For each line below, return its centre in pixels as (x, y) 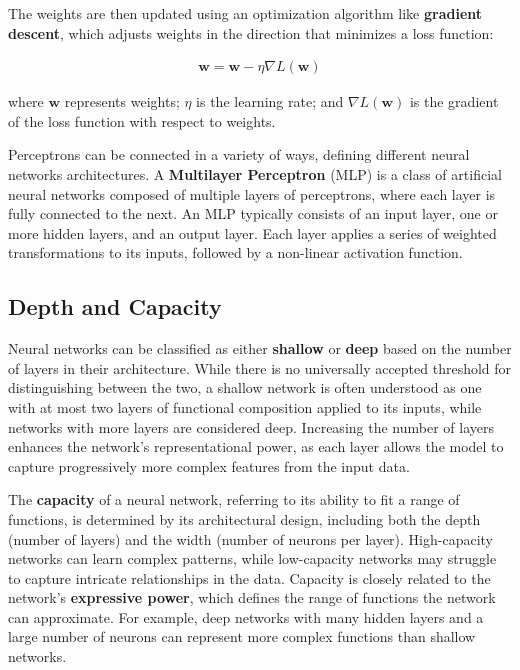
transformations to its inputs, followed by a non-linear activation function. (235, 252)
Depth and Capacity (115, 306)
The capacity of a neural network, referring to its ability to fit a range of (234, 499)
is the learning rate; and (270, 101)
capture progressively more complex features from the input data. (209, 465)
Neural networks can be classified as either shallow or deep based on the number (260, 348)
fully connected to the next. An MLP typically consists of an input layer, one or (253, 213)
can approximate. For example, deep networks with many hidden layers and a (246, 616)
